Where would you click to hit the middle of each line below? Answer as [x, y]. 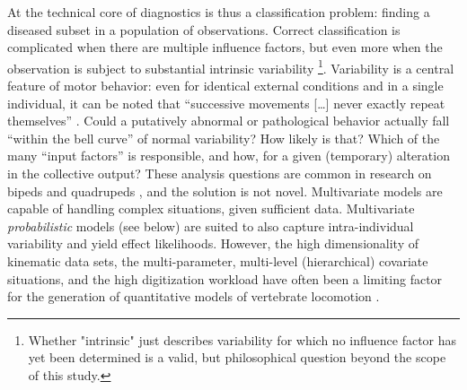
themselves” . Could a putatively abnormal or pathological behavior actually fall [229, 121]
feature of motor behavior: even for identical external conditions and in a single [225, 86]
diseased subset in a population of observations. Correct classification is [204, 29]
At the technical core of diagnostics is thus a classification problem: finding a [219, 12]
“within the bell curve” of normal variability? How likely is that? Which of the [224, 138]
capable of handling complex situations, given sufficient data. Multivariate [211, 208]
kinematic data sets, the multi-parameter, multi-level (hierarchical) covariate [218, 260]
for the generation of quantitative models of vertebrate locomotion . [194, 296]
